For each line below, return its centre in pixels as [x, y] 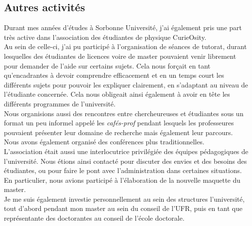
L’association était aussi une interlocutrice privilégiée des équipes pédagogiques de [126, 151]
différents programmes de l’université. [60, 103]
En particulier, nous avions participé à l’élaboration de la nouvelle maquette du [122, 180]
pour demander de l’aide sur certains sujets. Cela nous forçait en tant [107, 65]
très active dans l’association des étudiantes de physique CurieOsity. [105, 37]
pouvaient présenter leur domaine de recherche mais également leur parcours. [118, 132]
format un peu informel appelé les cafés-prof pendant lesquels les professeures [119, 123]
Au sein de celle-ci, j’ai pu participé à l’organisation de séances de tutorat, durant [126, 46]
